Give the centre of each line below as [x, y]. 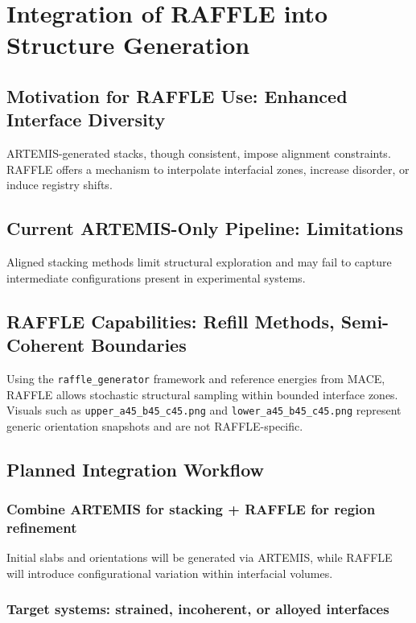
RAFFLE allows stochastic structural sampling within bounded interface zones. [202, 394]
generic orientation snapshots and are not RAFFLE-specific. [155, 425]
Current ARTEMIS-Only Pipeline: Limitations [205, 228]
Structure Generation [128, 45]
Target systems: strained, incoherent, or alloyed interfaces [198, 609]
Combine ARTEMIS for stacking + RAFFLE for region [191, 509]
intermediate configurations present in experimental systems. [156, 277]
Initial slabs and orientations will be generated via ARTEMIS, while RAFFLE [200, 557]
